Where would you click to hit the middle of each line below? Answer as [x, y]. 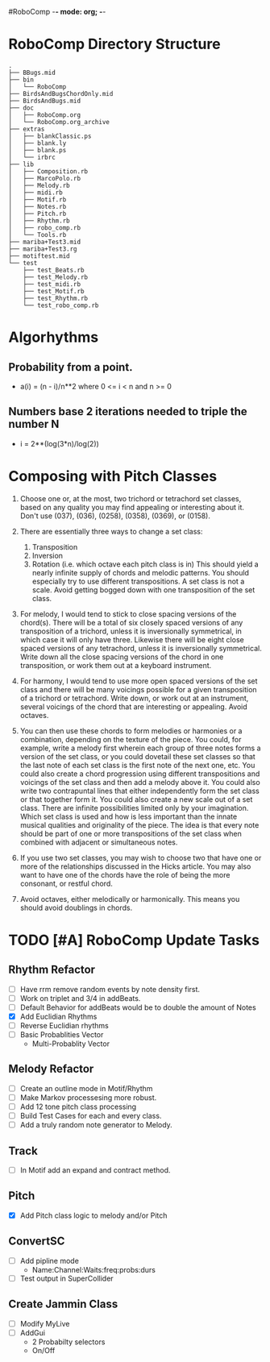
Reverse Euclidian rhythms [64, 1025]
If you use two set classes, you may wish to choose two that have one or [141, 857]
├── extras [27, 129]
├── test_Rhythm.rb [56, 298]
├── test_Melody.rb [56, 277]
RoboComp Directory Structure [114, 44]
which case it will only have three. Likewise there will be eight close [132, 639]
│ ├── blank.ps [37, 150]
